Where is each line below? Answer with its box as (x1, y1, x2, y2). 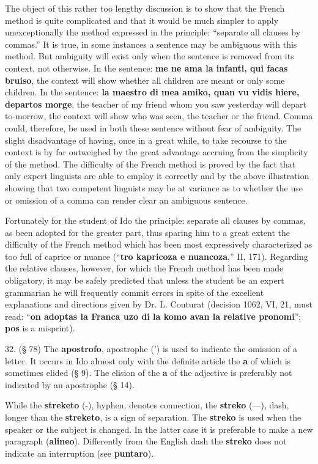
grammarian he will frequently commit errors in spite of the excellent (5, 285, 264, 298)
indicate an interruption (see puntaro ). (5, 446, 154, 459)
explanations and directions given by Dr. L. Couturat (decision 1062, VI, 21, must (5, 298, 312, 311)
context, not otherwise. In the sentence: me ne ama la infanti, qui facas (5, 61, 288, 74)
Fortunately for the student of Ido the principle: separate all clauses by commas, (5, 214, 306, 227)
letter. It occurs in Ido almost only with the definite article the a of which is (5, 354, 291, 367)
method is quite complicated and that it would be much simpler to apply (5, 13, 279, 26)
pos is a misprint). (5, 322, 75, 334)
